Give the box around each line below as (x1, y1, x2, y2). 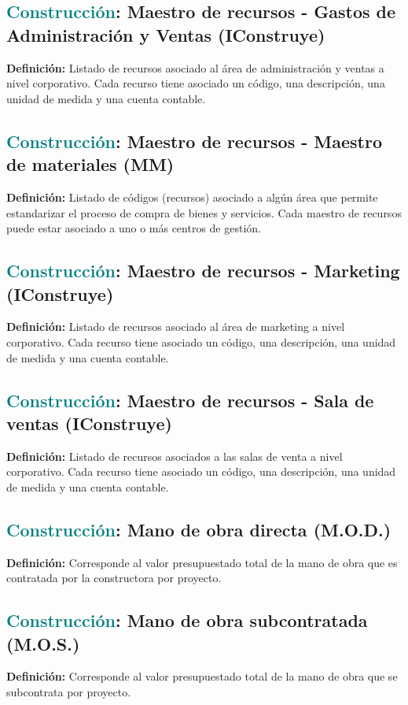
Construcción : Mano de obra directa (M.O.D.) (6, 517, 391, 541)
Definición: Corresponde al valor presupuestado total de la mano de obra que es (6, 554, 398, 570)
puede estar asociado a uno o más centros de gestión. (6, 220, 261, 236)
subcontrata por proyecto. (6, 684, 131, 700)
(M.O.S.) (6, 631, 80, 655)
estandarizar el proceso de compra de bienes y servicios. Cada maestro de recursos (6, 204, 402, 221)
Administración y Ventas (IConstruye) (6, 22, 325, 46)
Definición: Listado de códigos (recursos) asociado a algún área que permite (6, 188, 378, 205)
